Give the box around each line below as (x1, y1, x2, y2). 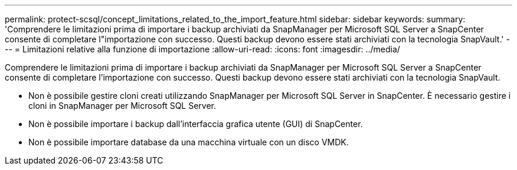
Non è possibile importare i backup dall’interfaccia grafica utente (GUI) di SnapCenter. (28, 119, 363, 129)
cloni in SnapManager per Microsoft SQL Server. (28, 101, 217, 111)
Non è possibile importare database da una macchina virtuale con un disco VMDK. (28, 137, 349, 147)
